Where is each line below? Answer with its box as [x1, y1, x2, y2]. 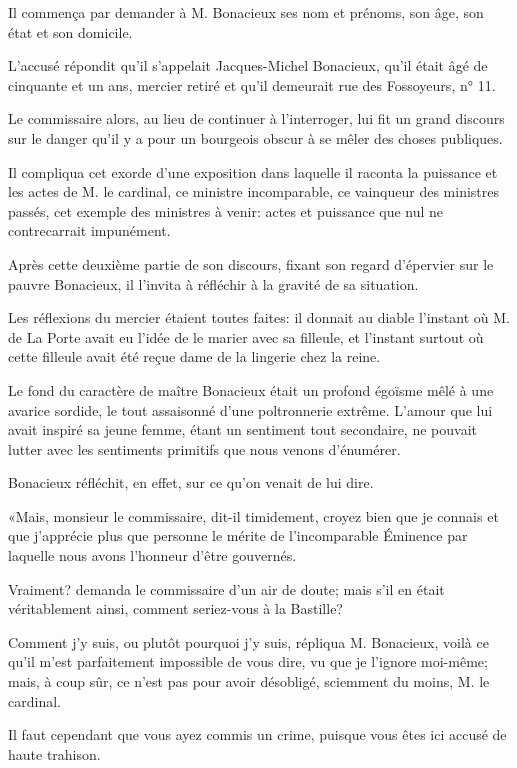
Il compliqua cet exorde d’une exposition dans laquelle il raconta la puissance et [8, 161, 498, 182]
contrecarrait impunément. [8, 220, 171, 241]
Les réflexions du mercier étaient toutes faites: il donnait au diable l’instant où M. [8, 307, 510, 328]
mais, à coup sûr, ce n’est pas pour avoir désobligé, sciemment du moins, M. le [8, 671, 490, 692]
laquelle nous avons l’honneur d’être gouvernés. [8, 545, 297, 566]
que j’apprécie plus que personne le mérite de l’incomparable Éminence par [8, 525, 468, 546]
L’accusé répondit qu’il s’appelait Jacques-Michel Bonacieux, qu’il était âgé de [8, 55, 488, 76]
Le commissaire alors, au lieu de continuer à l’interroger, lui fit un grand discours [8, 108, 505, 129]
